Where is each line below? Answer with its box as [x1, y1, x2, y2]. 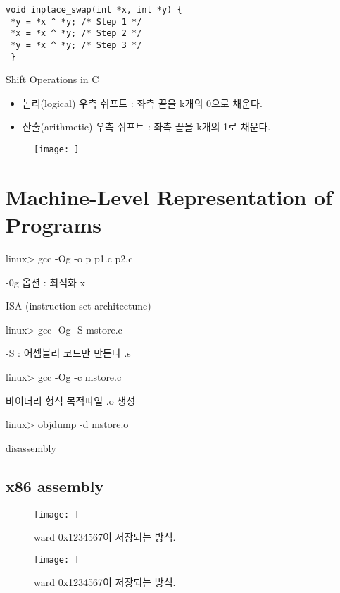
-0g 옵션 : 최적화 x [6, 274, 85, 289]
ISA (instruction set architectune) [6, 298, 151, 313]
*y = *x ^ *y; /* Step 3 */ [11, 39, 142, 50]
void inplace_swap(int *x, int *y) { [6, 5, 182, 15]
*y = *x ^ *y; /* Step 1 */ [11, 16, 142, 27]
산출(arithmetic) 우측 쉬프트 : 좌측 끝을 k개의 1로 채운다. [22, 119, 271, 134]
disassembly [6, 440, 56, 455]
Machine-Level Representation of [6, 182, 333, 211]
